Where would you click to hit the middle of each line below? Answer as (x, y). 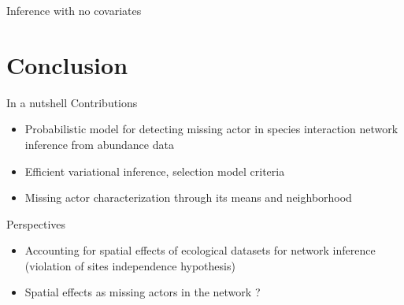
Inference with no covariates (74, 10)
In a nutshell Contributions (72, 102)
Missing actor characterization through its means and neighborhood (188, 197)
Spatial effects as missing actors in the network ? (143, 292)
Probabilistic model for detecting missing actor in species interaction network (211, 129)
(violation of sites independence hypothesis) (130, 265)
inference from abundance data (99, 144)
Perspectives (36, 223)
